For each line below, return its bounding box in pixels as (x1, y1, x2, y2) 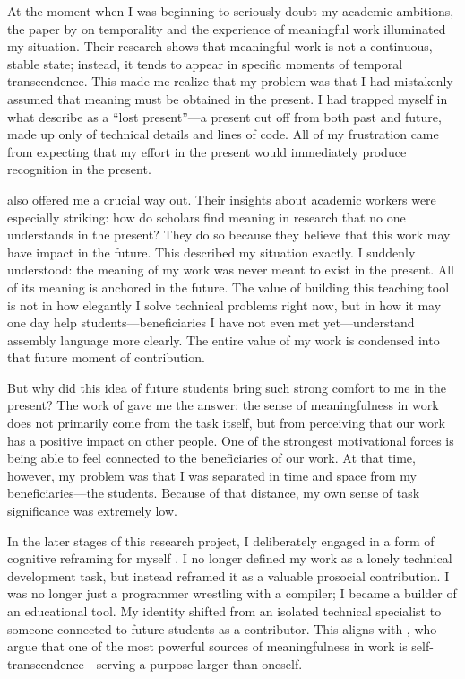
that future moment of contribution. (7, 348, 206, 367)
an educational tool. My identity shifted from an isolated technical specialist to (7, 602, 442, 620)
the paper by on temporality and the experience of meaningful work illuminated (7, 19, 446, 38)
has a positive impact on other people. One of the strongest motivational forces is (7, 431, 454, 449)
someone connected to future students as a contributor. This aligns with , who (7, 619, 437, 638)
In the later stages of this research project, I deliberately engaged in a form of (7, 531, 435, 550)
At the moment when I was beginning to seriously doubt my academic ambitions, (7, 2, 454, 20)
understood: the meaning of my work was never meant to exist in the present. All (7, 260, 454, 279)
